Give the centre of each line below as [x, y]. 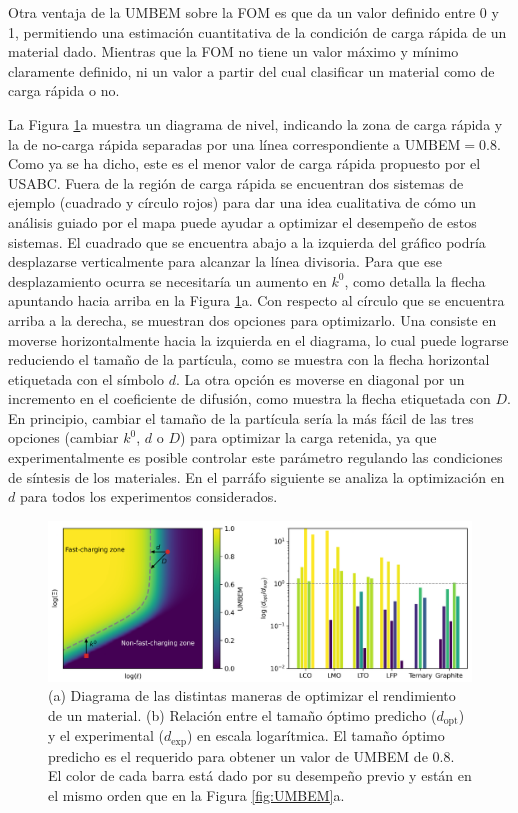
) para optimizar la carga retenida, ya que [308, 437]
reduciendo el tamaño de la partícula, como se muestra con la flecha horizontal [249, 359]
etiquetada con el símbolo [86, 378]
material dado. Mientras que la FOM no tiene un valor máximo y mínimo [233, 51]
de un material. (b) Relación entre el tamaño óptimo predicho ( [242, 714]
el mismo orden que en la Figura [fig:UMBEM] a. [196, 794]
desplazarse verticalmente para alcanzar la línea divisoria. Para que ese [225, 261]
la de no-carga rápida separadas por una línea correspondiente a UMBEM [234, 143]
